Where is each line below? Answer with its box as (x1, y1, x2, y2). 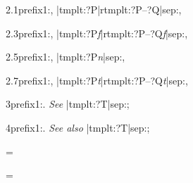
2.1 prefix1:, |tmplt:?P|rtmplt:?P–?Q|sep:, (6, 2, 182, 16)
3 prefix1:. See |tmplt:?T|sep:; (6, 96, 130, 111)
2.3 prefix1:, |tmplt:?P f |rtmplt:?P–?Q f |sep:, (6, 25, 188, 40)
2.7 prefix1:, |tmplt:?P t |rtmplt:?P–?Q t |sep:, (6, 72, 188, 87)
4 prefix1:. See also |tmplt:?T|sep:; (6, 120, 150, 134)
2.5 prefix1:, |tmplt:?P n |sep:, (6, 49, 125, 64)
